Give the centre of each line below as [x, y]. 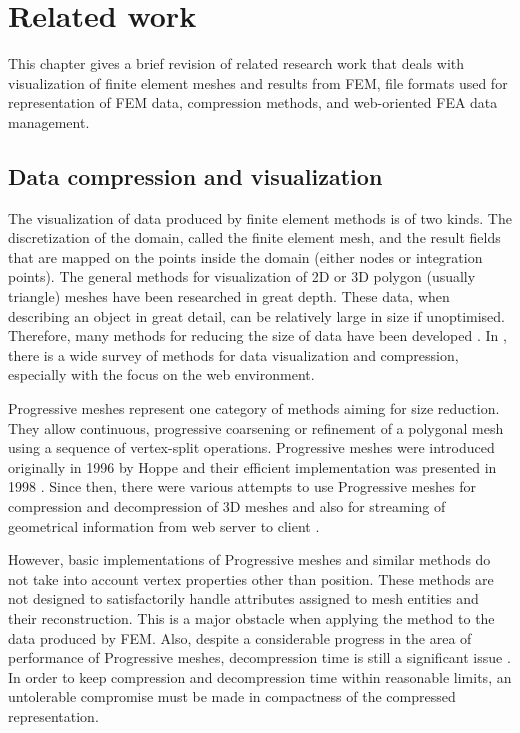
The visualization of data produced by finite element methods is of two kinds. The [260, 217]
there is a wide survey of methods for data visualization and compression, [233, 354]
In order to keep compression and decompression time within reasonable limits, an [260, 676]
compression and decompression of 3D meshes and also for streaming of [227, 506]
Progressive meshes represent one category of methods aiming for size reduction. [254, 408]
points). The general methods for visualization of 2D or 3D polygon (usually [242, 276]
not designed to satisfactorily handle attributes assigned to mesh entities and [243, 598]
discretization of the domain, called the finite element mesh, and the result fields [254, 237]
